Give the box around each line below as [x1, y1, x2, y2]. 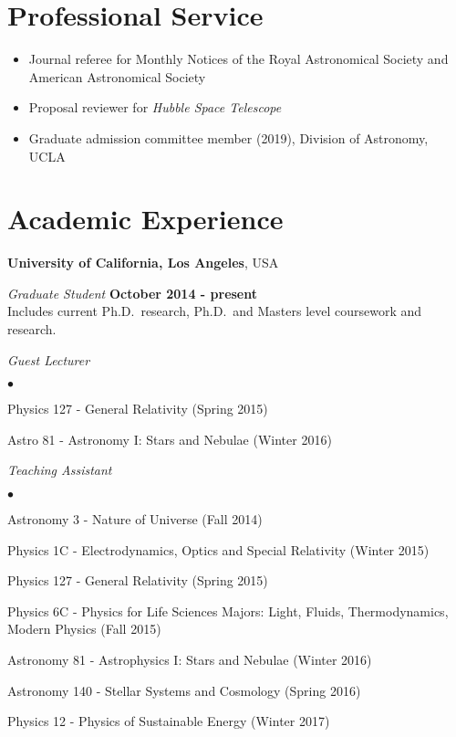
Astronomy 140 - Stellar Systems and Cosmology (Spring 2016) [7, 680, 361, 700]
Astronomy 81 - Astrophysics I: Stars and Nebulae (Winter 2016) [7, 649, 372, 669]
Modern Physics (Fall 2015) [7, 619, 161, 638]
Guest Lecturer [7, 350, 90, 369]
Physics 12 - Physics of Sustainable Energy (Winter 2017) [7, 711, 330, 731]
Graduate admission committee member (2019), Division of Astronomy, [28, 128, 429, 147]
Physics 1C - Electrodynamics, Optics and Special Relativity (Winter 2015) [7, 540, 430, 559]
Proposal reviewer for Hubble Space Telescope [28, 98, 282, 117]
